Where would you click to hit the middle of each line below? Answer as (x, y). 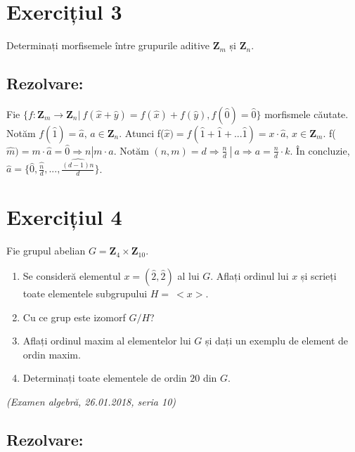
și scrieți (318, 276)
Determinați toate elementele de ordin (105, 378)
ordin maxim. (52, 354)
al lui (188, 276)
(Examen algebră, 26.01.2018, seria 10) (91, 401)
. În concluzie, (320, 150)
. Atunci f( (142, 133)
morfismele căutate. (306, 114)
